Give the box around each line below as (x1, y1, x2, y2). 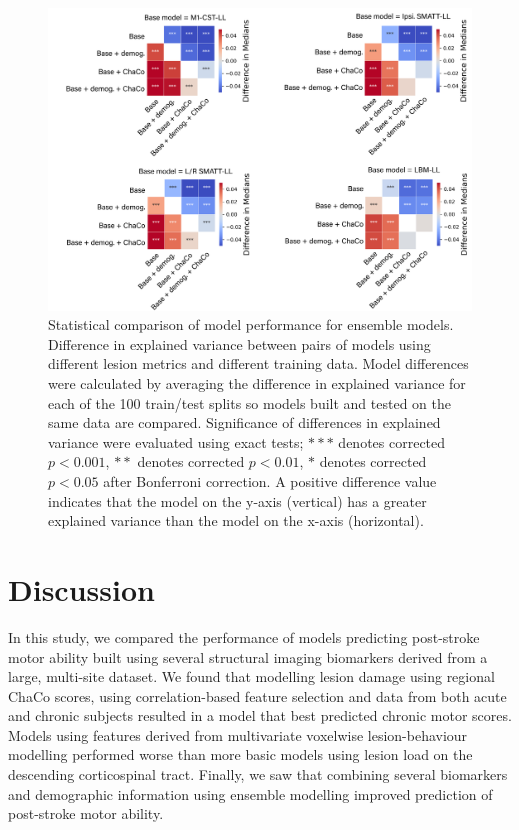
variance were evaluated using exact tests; (48, 431, 304, 452)
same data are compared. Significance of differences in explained (48, 412, 441, 433)
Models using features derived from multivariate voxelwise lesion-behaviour (8, 724, 468, 745)
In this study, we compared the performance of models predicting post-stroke (8, 626, 480, 647)
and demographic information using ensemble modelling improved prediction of (8, 783, 493, 804)
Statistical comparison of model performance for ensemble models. (48, 314, 454, 335)
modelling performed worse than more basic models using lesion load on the (8, 744, 473, 765)
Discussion (8, 568, 155, 609)
